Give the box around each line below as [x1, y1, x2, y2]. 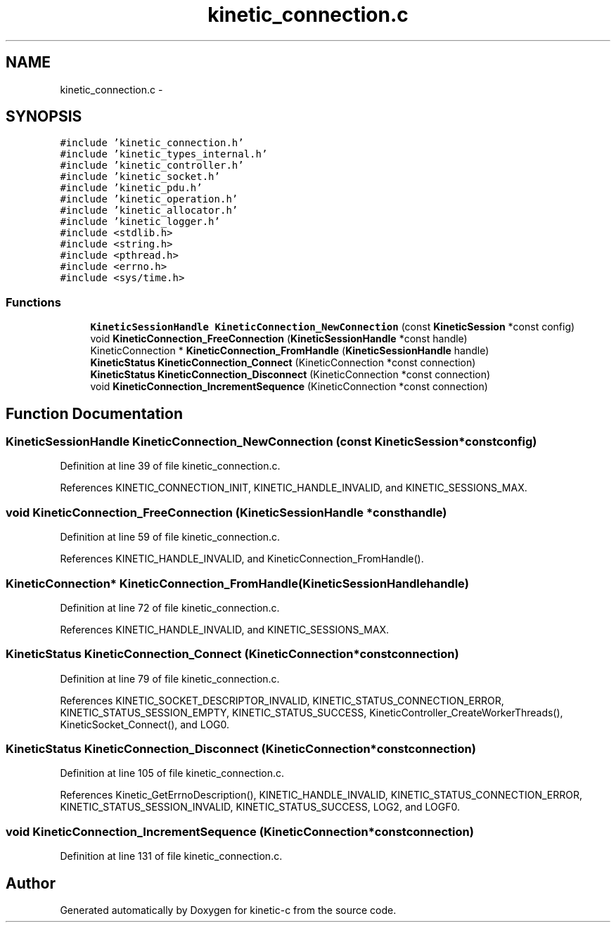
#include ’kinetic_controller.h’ [60, 160, 244, 172]
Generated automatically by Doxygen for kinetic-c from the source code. [60, 904, 397, 916]
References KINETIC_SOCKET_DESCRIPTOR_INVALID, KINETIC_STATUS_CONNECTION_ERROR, [60, 694, 504, 707]
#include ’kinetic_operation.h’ [60, 193, 238, 205]
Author [6, 874, 56, 892]
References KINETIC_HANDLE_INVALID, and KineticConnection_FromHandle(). [60, 553, 424, 565]
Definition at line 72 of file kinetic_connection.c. [60, 601, 280, 614]
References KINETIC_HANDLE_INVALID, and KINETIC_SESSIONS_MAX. [60, 623, 390, 636]
